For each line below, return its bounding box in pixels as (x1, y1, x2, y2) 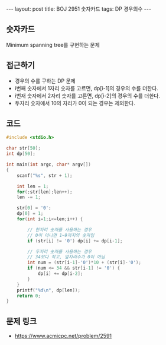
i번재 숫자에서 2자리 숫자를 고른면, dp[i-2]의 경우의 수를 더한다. (14, 92, 161, 99)
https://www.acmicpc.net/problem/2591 (14, 333, 112, 340)
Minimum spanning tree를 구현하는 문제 (6, 41, 100, 48)
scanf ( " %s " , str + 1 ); (17, 172, 73, 179)
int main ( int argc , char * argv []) (6, 162, 92, 167)
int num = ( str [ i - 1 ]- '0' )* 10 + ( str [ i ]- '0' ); (27, 259, 142, 265)
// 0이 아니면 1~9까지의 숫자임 (27, 232, 95, 238)
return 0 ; (17, 293, 41, 299)
